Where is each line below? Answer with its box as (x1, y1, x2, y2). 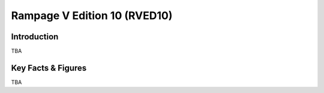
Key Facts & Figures (11, 63, 87, 73)
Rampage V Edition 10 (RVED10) (11, 9, 173, 22)
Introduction (11, 32, 59, 42)
